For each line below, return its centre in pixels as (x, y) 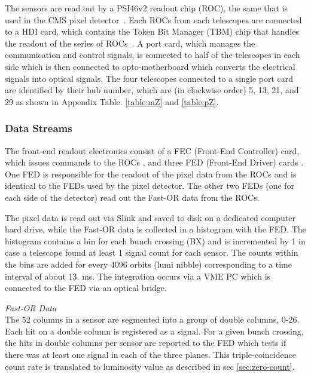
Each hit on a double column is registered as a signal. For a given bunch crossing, (154, 331)
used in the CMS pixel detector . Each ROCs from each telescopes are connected (153, 19)
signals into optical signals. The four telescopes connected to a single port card (149, 78)
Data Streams (39, 128)
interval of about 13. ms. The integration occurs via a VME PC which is (138, 276)
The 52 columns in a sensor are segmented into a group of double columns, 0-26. (152, 319)
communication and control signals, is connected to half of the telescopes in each (153, 55)
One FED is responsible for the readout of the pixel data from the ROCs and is (151, 174)
